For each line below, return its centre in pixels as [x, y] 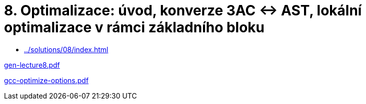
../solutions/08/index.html [66, 49]
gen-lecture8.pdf [32, 65]
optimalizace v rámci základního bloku [134, 27]
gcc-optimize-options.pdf [46, 80]
